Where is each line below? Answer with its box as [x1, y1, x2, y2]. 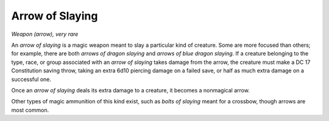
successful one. [11, 75, 52, 83]
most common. [11, 106, 49, 114]
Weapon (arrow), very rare [11, 30, 79, 38]
